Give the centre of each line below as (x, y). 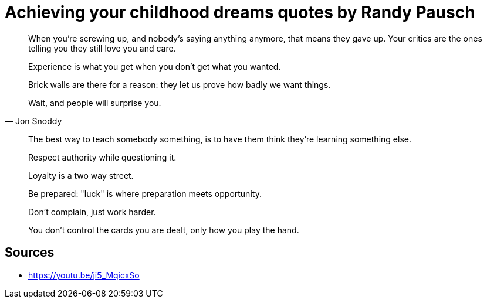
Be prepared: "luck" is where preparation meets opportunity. (145, 193)
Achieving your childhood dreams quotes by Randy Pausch (240, 12)
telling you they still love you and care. (102, 48)
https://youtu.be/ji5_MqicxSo (84, 275)
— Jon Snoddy (33, 121)
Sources (30, 253)
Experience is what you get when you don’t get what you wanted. (155, 66)
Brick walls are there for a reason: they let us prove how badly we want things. (180, 84)
